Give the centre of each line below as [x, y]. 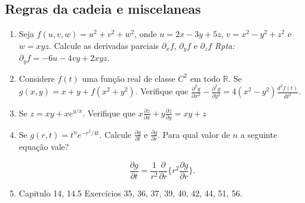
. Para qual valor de [194, 134]
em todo [205, 78]
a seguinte [259, 134]
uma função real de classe [129, 78]
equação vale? [44, 147]
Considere [37, 78]
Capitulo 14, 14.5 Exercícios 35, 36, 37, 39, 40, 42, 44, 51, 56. [130, 193]
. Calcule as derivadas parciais [104, 45]
